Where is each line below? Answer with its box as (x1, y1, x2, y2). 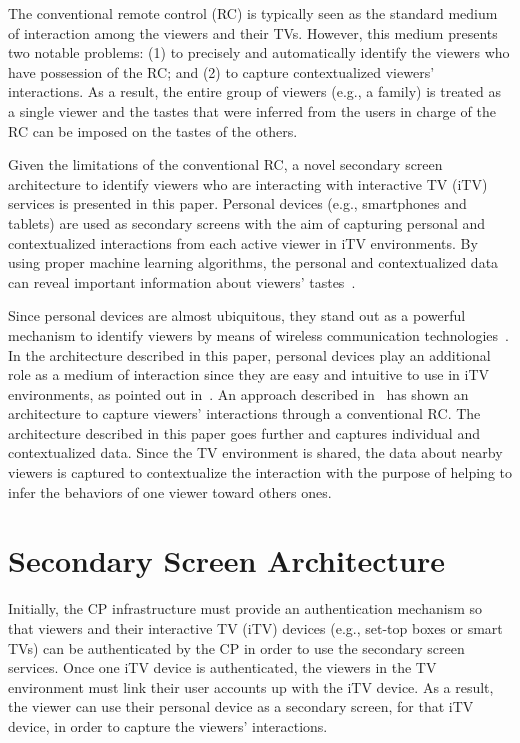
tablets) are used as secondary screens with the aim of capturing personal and (8, 212, 486, 233)
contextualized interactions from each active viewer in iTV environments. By (8, 232, 478, 253)
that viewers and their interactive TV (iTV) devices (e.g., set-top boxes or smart (8, 617, 503, 638)
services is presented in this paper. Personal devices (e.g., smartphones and (8, 193, 467, 214)
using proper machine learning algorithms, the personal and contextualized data (8, 252, 499, 273)
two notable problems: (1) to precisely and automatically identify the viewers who (8, 42, 510, 63)
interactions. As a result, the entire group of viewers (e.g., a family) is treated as (8, 81, 501, 102)
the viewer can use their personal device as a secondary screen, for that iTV (8, 696, 474, 717)
